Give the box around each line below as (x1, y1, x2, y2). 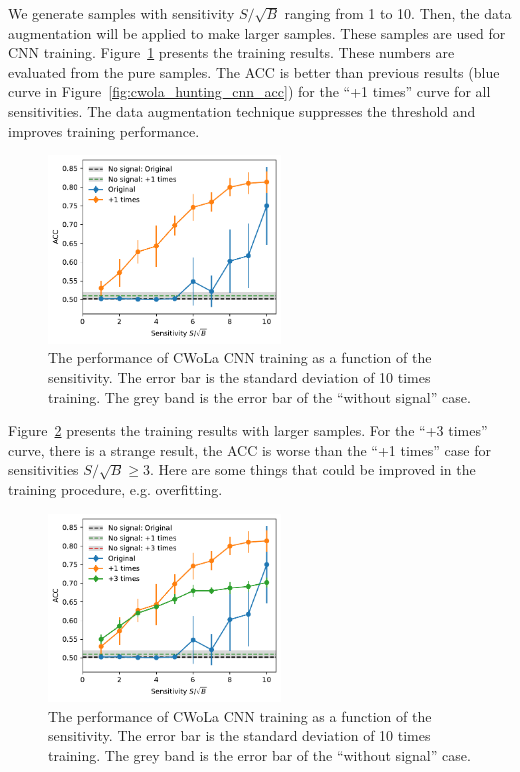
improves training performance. (8, 120, 200, 141)
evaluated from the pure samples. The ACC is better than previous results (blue (8, 61, 500, 82)
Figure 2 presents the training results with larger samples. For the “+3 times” (8, 420, 488, 441)
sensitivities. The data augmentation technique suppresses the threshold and (8, 100, 476, 121)
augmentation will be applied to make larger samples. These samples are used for (8, 22, 506, 43)
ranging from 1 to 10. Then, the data (284, 3, 512, 23)
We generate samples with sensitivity (8, 3, 235, 23)
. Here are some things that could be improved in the (149, 459, 476, 480)
